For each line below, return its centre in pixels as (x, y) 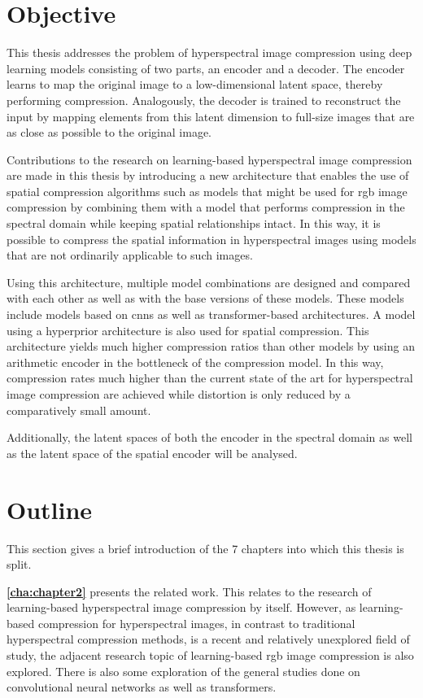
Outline (50, 509)
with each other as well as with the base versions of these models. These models (205, 298)
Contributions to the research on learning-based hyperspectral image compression (209, 159)
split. (19, 564)
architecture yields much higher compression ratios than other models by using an (211, 346)
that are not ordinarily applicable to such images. (130, 255)
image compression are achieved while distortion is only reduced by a (179, 394)
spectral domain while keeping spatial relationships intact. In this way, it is (194, 223)
